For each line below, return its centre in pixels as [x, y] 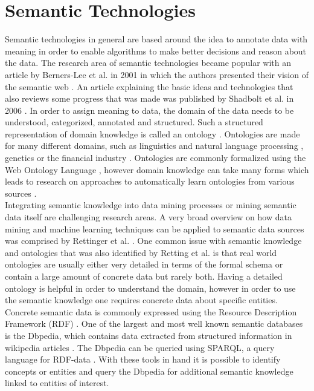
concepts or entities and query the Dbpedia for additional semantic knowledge [149, 371]
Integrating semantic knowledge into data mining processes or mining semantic [151, 205]
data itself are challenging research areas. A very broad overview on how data [148, 217]
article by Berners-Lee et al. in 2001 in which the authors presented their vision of [157, 74]
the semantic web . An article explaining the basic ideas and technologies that [149, 86]
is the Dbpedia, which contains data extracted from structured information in [149, 335]
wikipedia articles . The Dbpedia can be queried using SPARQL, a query [140, 347]
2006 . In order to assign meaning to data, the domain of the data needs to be [149, 110]
